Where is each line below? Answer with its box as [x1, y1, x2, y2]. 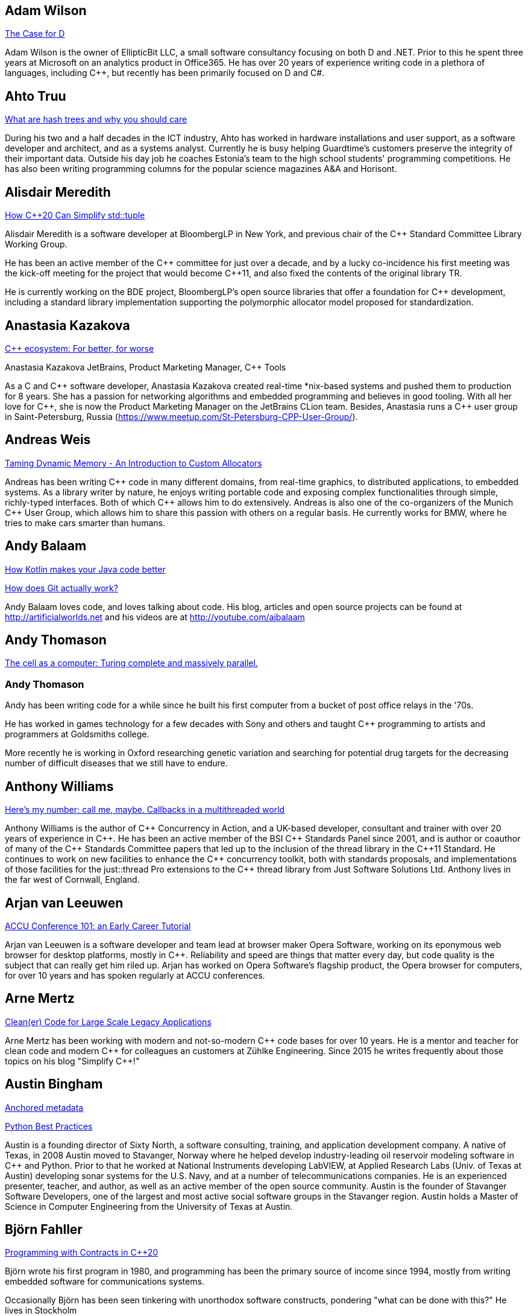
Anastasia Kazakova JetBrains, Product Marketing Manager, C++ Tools [5, 361, 286, 372]
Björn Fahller [5, 1222, 83, 1238]
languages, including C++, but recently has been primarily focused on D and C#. [5, 68, 325, 78]
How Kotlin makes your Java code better [5, 564, 166, 574]
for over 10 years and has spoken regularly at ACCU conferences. [5, 970, 265, 981]
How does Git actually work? [5, 582, 118, 593]
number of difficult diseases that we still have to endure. [5, 758, 228, 769]
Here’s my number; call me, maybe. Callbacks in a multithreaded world [5, 804, 285, 815]
